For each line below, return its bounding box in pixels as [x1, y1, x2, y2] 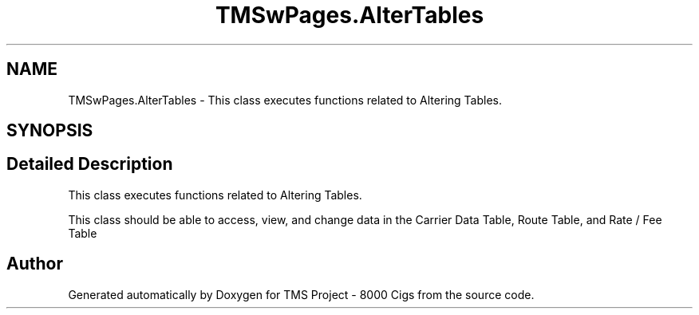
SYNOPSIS [6, 120, 93, 141]
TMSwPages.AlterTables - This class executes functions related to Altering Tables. [68, 93, 502, 107]
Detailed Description [6, 154, 173, 175]
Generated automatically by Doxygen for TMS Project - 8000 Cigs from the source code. [68, 287, 535, 301]
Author [6, 254, 63, 274]
